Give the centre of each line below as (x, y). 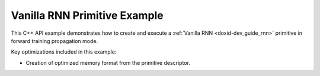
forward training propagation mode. (55, 41)
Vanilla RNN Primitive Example (87, 15)
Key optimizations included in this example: (64, 52)
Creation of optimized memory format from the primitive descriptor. (108, 62)
